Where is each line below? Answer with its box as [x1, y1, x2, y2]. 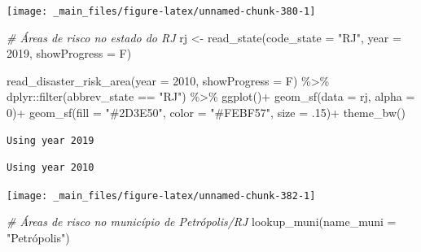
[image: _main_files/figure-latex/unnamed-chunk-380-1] [7, 6, 316, 17]
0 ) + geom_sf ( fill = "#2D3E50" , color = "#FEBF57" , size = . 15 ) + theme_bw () [7, 104, 406, 121]
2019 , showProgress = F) [7, 45, 132, 62]
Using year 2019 [7, 134, 94, 146]
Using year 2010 [7, 162, 94, 174]
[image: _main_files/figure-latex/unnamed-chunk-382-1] [7, 189, 316, 202]
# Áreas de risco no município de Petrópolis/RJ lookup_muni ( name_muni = [7, 213, 397, 230]
